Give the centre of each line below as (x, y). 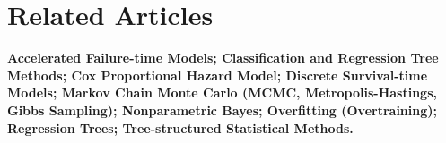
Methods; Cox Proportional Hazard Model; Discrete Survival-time (218, 75)
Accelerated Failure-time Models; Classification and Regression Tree (223, 58)
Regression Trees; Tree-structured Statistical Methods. (180, 127)
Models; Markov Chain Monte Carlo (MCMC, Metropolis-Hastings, (222, 93)
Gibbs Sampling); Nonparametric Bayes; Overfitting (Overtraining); (222, 109)
